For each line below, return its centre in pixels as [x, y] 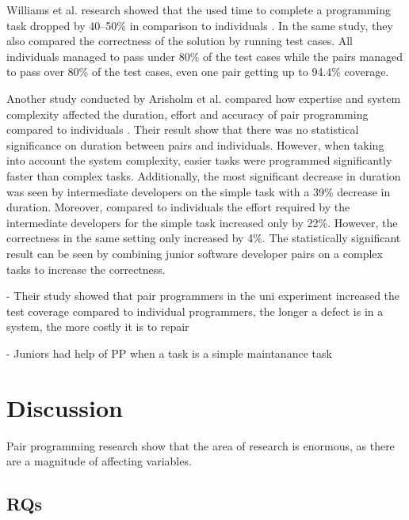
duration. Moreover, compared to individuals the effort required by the [178, 207]
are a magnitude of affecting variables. [99, 461]
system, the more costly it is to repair [98, 326]
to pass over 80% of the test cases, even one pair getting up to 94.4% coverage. [198, 72]
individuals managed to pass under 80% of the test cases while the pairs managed [204, 56]
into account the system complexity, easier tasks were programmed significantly [199, 160]
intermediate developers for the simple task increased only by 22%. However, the [202, 222]
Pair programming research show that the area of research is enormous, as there [201, 445]
